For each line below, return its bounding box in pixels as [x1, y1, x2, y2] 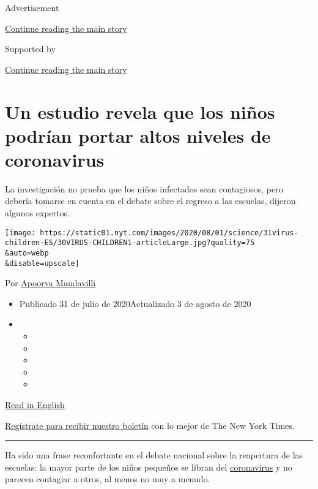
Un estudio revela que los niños [5, 99, 275, 124]
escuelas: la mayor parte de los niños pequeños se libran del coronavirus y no [5, 460, 292, 473]
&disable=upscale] [5, 259, 79, 268]
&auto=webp [5, 248, 49, 257]
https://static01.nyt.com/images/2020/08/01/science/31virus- [40, 228, 298, 237]
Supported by [5, 42, 56, 55]
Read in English [5, 398, 65, 411]
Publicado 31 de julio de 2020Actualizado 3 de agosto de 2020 [19, 297, 251, 309]
